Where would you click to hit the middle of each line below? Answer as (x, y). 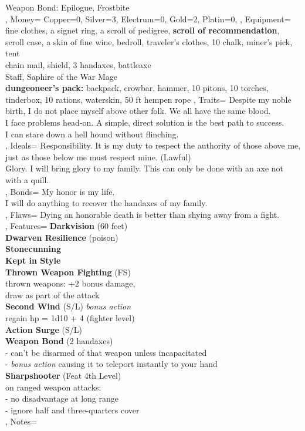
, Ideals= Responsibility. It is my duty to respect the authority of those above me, (153, 145)
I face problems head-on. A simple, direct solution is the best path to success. (145, 122)
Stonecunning (33, 249)
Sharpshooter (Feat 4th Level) (63, 375)
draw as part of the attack (52, 294)
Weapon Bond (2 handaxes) (59, 341)
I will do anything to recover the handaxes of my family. (106, 203)
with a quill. (27, 179)
